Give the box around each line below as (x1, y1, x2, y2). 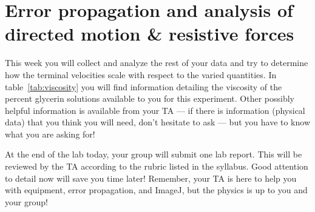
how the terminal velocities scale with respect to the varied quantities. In (5, 68, 277, 81)
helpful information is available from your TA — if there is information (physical (5, 104, 305, 116)
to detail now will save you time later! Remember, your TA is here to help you (5, 171, 297, 184)
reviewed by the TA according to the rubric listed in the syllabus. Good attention (5, 160, 308, 173)
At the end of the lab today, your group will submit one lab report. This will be (5, 148, 302, 161)
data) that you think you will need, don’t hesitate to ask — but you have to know (5, 116, 311, 128)
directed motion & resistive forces (5, 21, 294, 46)
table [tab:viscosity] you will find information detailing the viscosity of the (5, 80, 282, 93)
